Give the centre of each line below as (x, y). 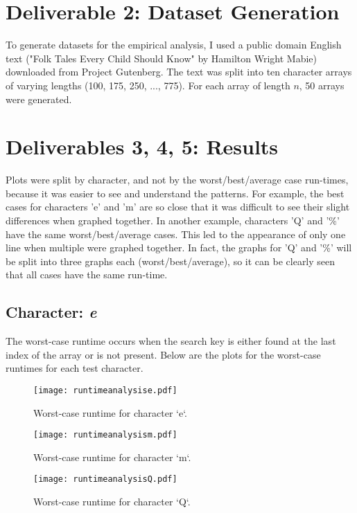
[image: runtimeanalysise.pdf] (105, 390)
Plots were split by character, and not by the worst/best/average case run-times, (177, 180)
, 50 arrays (322, 85)
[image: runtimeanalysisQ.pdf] (105, 479)
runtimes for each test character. (75, 368)
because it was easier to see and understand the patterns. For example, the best (175, 193)
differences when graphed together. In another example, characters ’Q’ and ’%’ (173, 220)
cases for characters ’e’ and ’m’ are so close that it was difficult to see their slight (178, 207)
